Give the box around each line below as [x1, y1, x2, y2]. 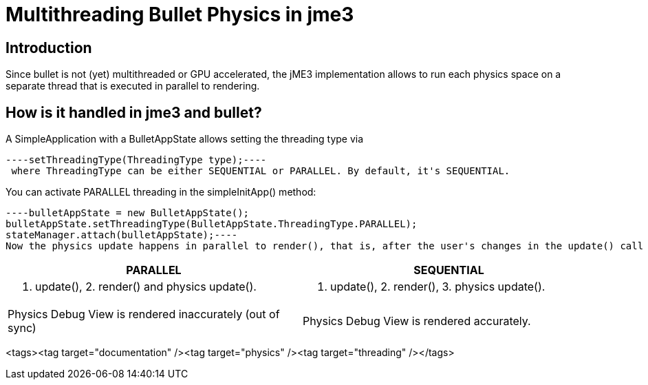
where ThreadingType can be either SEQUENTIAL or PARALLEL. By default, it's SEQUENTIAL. [11, 165, 510, 177]
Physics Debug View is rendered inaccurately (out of [8, 307, 280, 322]
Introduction [6, 39, 92, 56]
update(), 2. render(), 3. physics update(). [330, 280, 546, 294]
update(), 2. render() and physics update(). [35, 280, 257, 294]
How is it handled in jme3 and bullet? [6, 103, 262, 121]
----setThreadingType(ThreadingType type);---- [6, 154, 267, 166]
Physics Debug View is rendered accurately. [303, 314, 531, 329]
